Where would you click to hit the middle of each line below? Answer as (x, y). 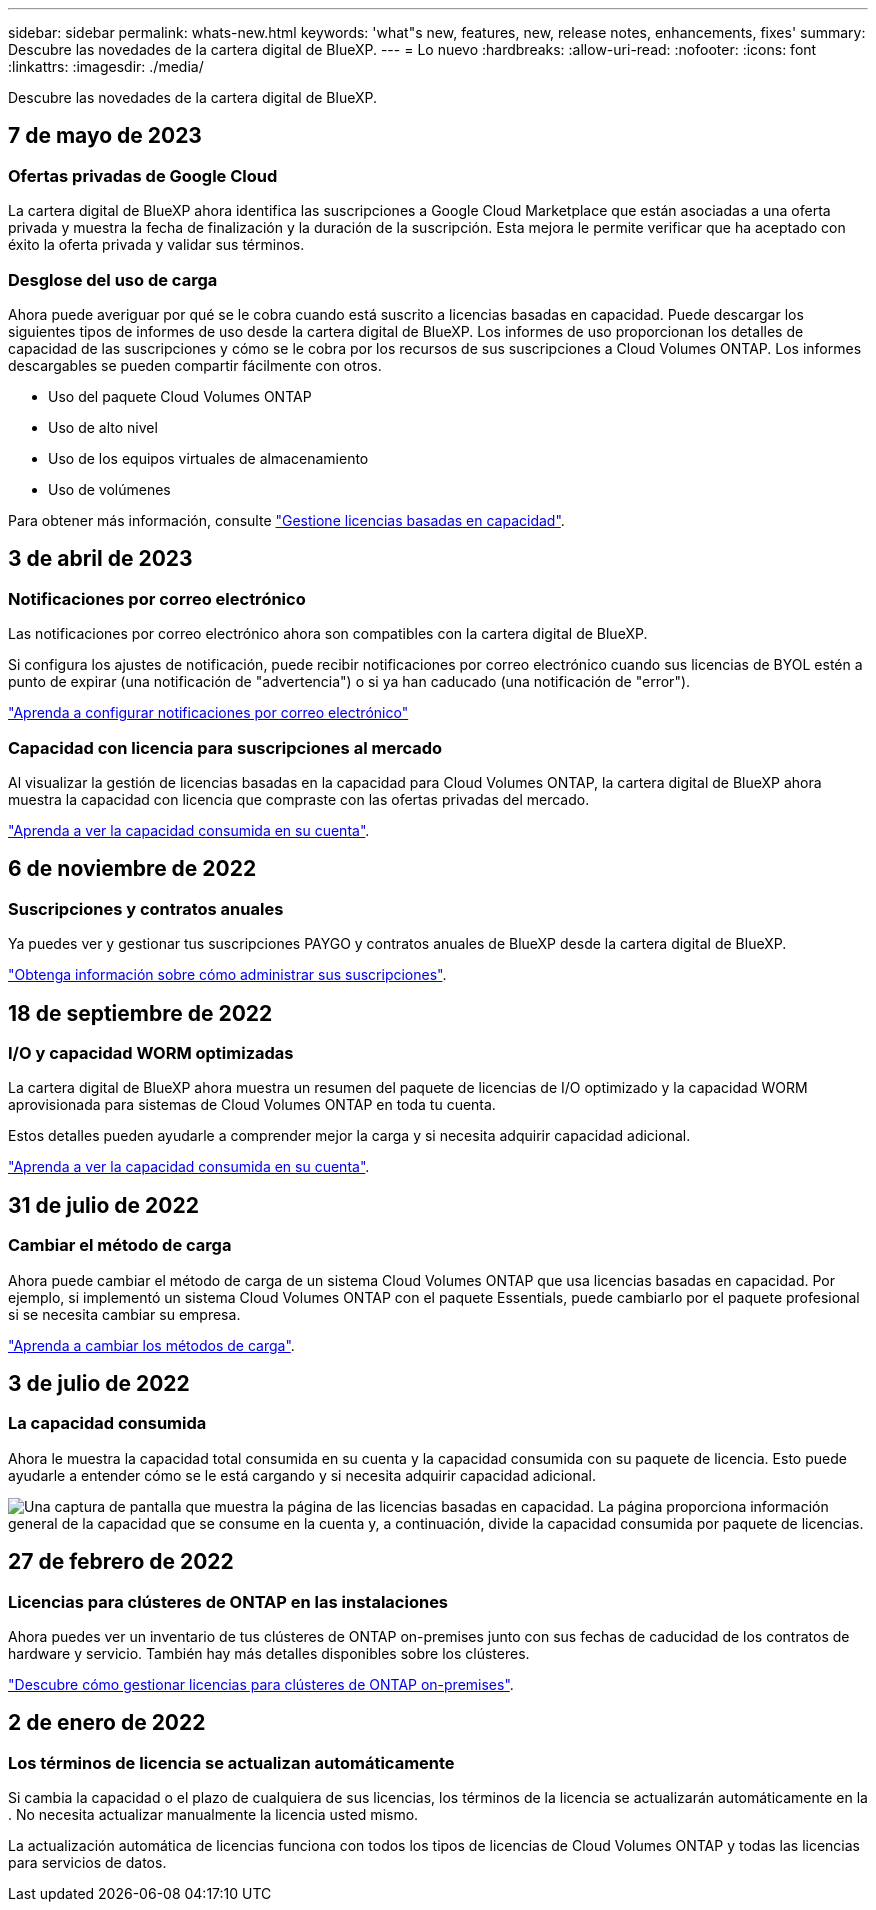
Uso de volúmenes (109, 489)
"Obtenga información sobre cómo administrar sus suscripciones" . (227, 975)
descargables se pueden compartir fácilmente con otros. (195, 365)
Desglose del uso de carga (113, 279)
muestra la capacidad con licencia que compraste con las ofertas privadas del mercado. (299, 799)
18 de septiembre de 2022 (140, 1013)
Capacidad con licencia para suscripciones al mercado (225, 747)
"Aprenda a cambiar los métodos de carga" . (151, 1345)
